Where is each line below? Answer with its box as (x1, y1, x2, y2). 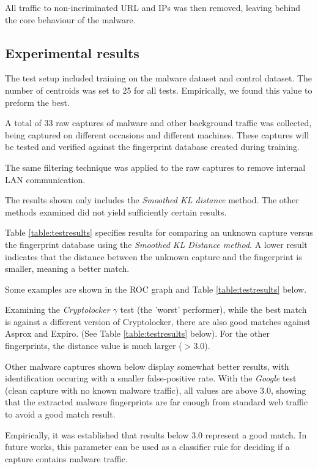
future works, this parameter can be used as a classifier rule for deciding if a (5, 440, 290, 453)
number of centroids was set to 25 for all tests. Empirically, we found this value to (5, 83, 312, 96)
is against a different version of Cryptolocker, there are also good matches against (5, 315, 311, 328)
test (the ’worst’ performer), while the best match (120, 303, 307, 316)
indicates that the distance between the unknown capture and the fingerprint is (5, 250, 302, 263)
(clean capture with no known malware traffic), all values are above (5, 383, 257, 396)
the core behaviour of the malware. (5, 13, 136, 26)
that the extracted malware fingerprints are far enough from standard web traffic (5, 396, 308, 408)
